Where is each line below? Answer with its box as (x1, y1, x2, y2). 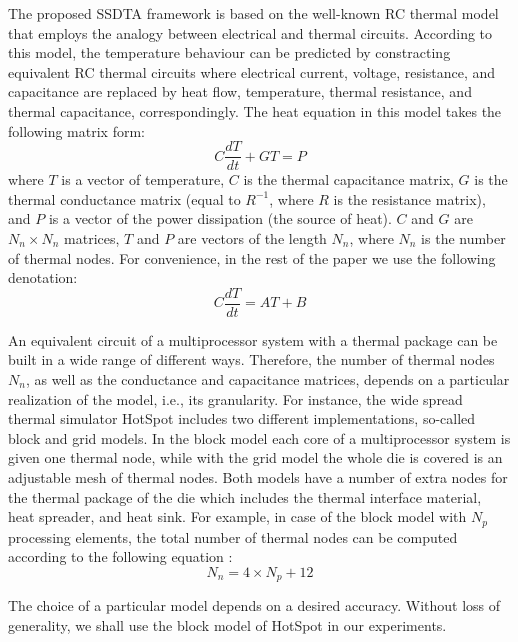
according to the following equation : (8, 546, 233, 567)
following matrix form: (8, 120, 145, 141)
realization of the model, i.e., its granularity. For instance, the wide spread (8, 388, 463, 409)
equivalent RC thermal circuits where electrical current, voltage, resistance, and (8, 61, 496, 82)
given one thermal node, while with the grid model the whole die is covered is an (8, 447, 503, 468)
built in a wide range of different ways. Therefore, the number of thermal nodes (8, 349, 495, 370)
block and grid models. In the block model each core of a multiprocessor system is (8, 427, 511, 448)
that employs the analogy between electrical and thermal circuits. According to (8, 22, 493, 43)
